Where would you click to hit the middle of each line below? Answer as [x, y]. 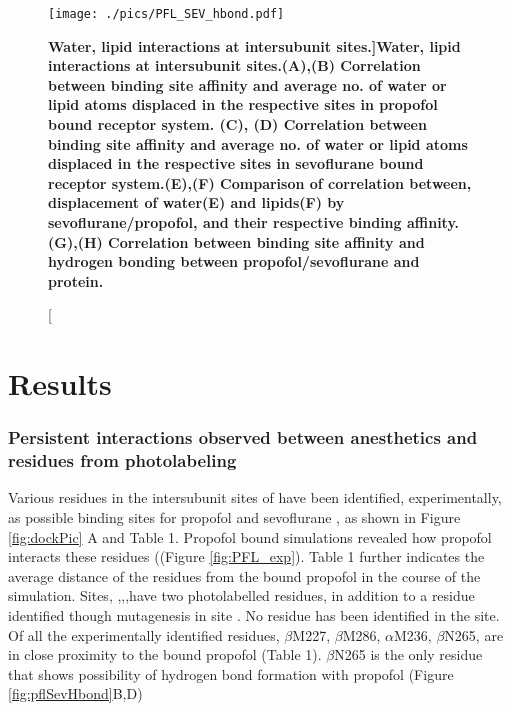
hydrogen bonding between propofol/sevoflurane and [234, 261]
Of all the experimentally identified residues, [144, 634]
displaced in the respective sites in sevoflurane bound [236, 163]
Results [60, 383]
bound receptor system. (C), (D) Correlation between [237, 124]
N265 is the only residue [408, 654]
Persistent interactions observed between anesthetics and [243, 437]
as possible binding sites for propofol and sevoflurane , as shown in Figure [234, 517]
